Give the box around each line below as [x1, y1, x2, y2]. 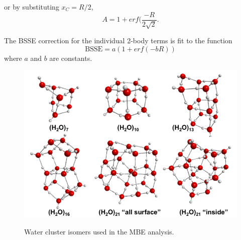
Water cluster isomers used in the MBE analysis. [24, 226, 174, 237]
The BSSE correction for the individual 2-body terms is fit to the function [4, 35, 232, 46]
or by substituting [4, 2, 59, 12]
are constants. [49, 52, 92, 63]
